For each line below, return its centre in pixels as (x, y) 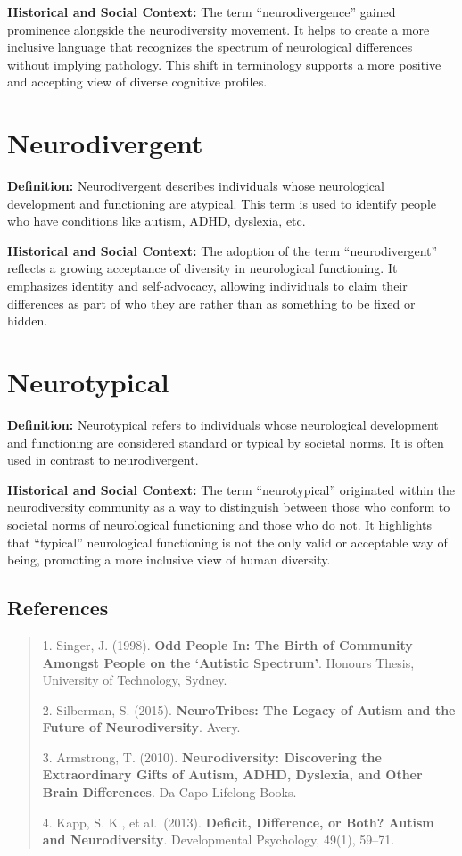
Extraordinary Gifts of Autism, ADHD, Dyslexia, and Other (232, 774)
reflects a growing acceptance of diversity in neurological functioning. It (202, 268)
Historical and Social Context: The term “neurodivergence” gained (202, 12)
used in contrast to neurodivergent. (103, 460)
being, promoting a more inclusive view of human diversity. (169, 560)
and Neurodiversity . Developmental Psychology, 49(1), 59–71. (219, 840)
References (58, 608)
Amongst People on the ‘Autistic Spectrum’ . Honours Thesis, (228, 662)
